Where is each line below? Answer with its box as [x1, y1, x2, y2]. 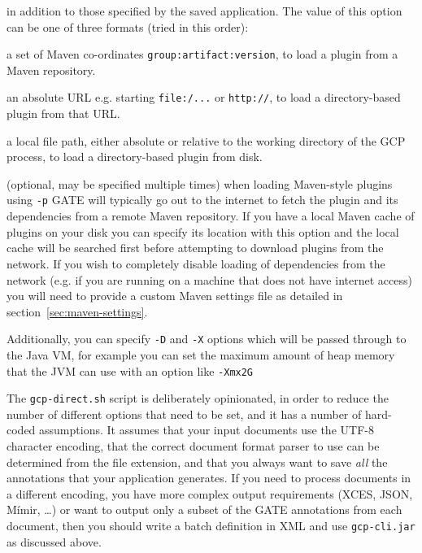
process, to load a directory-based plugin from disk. [7, 148, 263, 165]
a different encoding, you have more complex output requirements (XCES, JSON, [7, 485, 413, 502]
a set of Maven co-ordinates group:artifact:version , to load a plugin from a [7, 46, 398, 63]
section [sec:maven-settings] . [7, 303, 148, 320]
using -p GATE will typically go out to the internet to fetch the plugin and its [7, 191, 398, 208]
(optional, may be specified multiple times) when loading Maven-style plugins [7, 175, 393, 192]
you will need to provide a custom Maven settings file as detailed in [7, 287, 343, 304]
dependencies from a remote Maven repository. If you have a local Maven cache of [7, 207, 415, 224]
